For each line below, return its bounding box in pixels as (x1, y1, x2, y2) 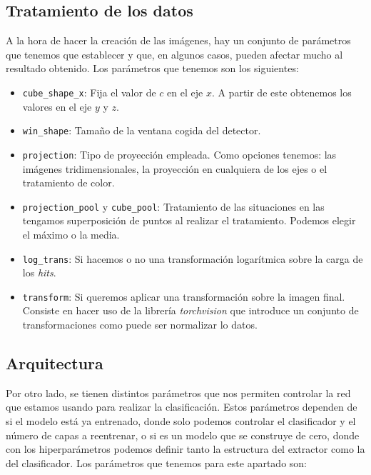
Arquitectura (6, 352, 103, 374)
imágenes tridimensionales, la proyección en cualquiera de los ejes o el (22, 161, 327, 176)
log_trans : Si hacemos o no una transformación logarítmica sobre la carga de (22, 251, 363, 266)
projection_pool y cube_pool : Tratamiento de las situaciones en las (22, 199, 325, 214)
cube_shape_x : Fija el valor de (22, 84, 156, 99)
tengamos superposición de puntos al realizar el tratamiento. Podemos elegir (22, 213, 356, 228)
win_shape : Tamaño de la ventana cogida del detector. (22, 123, 261, 138)
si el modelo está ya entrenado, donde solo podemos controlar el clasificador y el (6, 414, 356, 429)
